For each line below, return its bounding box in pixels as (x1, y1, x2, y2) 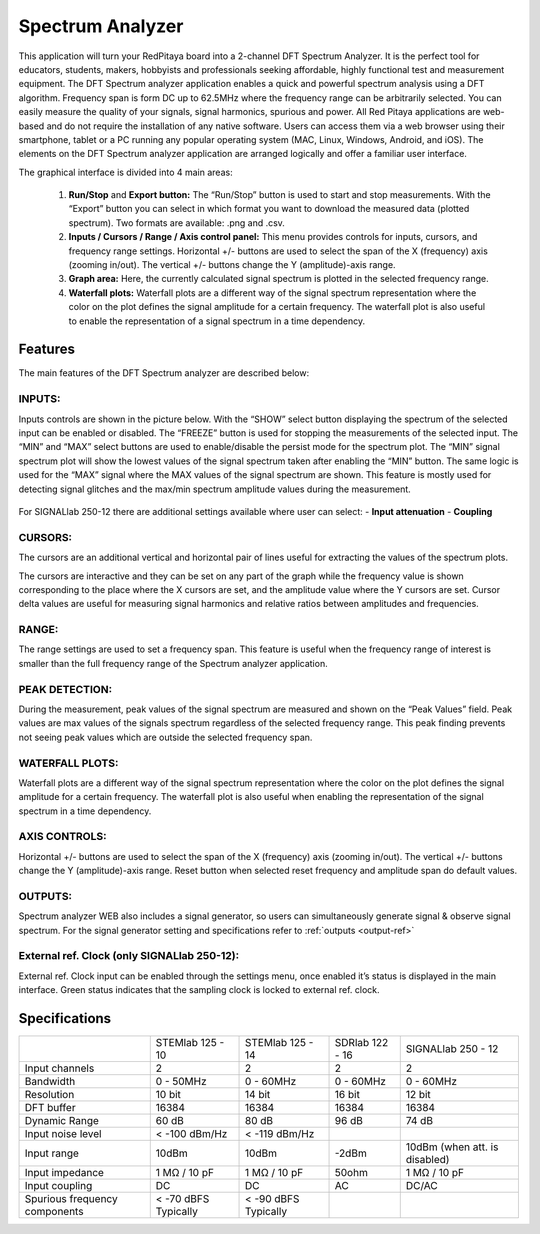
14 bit (245, 1088, 271, 1102)
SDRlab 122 (334, 1036, 389, 1050)
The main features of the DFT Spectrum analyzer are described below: (18, 367, 310, 379)
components (24, 1205, 84, 1219)
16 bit (334, 1088, 360, 1102)
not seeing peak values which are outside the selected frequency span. (18, 731, 313, 743)
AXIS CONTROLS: (18, 830, 107, 844)
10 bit (155, 1088, 182, 1102)
